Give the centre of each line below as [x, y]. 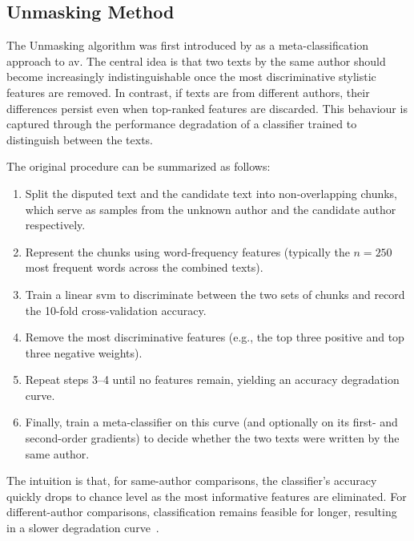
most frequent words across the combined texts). [144, 267]
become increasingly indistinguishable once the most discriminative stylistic [191, 77]
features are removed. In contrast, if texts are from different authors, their [188, 92]
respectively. [55, 225]
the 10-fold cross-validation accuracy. [116, 310]
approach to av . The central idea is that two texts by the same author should [196, 61]
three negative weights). [84, 352]
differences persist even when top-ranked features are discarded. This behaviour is [207, 108]
